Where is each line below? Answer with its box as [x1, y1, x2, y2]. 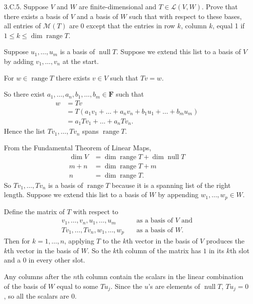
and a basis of [77, 11, 118, 21]
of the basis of [4, 281, 46, 291]
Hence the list [4, 126, 45, 136]
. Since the [110, 281, 142, 291]
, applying [64, 236, 94, 246]
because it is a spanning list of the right [111, 180, 231, 190]
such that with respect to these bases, [129, 11, 242, 21]
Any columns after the [4, 271, 71, 281]
